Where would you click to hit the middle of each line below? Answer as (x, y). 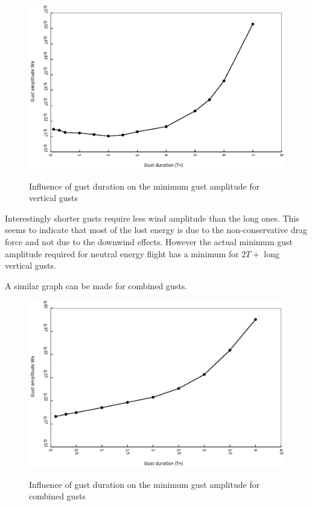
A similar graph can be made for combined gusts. (96, 285)
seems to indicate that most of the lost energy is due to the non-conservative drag (156, 230)
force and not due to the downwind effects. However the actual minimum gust (149, 242)
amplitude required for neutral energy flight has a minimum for (122, 253)
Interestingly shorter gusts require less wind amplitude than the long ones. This (152, 218)
